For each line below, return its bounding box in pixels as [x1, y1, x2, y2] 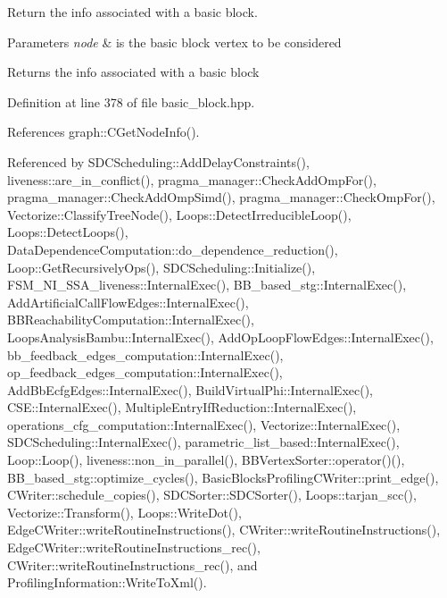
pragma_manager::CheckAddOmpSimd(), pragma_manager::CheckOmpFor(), [7, 188, 435, 206]
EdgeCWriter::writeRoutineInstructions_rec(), [7, 538, 261, 557]
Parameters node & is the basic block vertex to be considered [7, 32, 342, 51]
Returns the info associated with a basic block [7, 63, 260, 81]
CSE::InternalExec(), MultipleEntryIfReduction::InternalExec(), [7, 398, 357, 417]
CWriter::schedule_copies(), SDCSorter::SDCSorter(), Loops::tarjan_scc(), [7, 485, 417, 504]
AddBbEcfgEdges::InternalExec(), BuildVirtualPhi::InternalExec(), [7, 380, 373, 399]
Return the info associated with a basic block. [7, 3, 258, 21]
